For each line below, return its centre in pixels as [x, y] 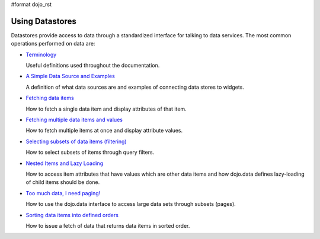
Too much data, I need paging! [63, 193]
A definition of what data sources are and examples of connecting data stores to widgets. [135, 87]
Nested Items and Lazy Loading [65, 163]
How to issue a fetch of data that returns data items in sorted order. [108, 225]
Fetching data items [50, 98]
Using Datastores [44, 21]
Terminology [41, 54]
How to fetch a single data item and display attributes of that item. [106, 109]
